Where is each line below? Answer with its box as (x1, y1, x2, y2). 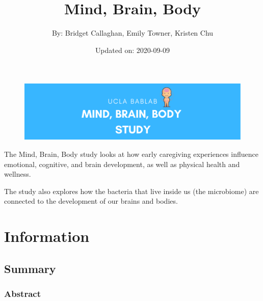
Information (4, 226, 90, 247)
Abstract (4, 287, 41, 300)
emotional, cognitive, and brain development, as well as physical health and (4, 158, 240, 169)
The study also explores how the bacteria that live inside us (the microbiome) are (4, 185, 259, 196)
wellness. (4, 169, 31, 179)
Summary (4, 260, 56, 276)
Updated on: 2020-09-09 (95, 44, 170, 55)
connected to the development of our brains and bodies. (4, 196, 178, 206)
